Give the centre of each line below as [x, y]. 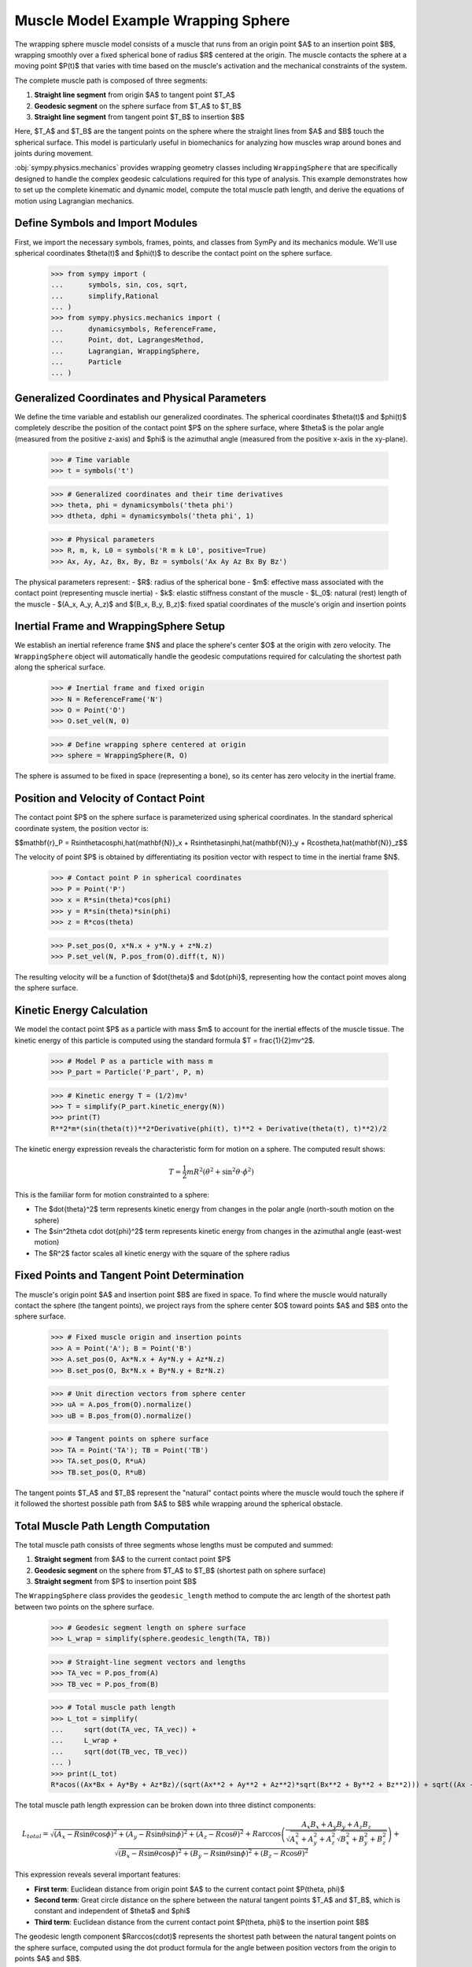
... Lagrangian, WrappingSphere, [125, 351]
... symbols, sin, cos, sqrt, [119, 285]
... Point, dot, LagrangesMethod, [127, 340]
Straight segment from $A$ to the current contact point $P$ [133, 1559]
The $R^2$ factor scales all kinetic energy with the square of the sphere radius [162, 1253]
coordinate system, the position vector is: [81, 828]
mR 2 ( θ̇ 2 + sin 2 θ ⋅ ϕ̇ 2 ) [220, 1171]
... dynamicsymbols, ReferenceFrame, [134, 329]
